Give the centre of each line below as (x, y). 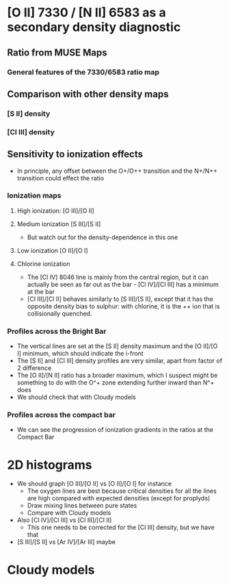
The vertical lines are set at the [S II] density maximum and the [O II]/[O (117, 346)
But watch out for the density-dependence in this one (103, 237)
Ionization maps (34, 195)
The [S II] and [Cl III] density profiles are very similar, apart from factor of (120, 361)
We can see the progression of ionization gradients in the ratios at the (115, 430)
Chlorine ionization (43, 264)
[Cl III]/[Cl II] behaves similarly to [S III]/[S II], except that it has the (120, 299)
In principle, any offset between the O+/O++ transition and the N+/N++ (117, 171)
